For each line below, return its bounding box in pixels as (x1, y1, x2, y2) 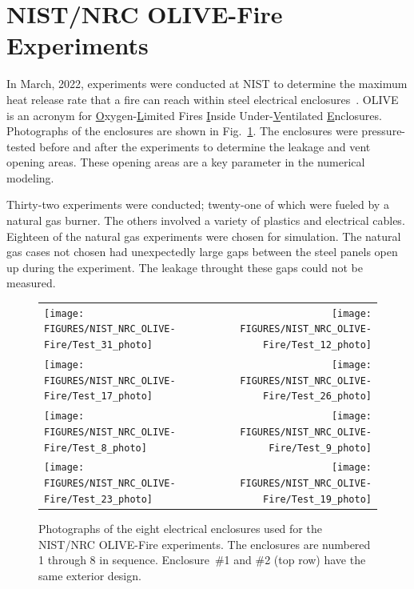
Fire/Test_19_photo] (262, 493, 372, 505)
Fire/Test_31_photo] (44, 339, 153, 351)
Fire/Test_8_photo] (44, 442, 147, 454)
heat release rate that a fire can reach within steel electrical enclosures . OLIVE (6, 90, 399, 107)
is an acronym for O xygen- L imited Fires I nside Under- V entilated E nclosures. (6, 106, 382, 123)
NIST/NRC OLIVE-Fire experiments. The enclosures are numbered (38, 535, 371, 552)
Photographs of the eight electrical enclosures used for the (38, 519, 322, 536)
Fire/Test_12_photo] (262, 339, 372, 351)
